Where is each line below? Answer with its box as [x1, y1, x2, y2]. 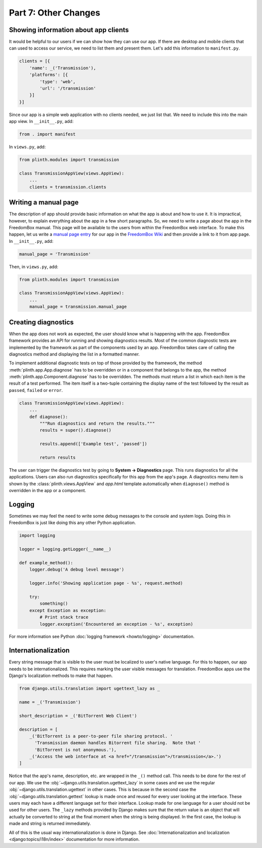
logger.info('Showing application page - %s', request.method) [29, 580, 183, 586]
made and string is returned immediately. [9, 821, 91, 827]
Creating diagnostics [9, 318, 74, 326]
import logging [19, 533, 55, 539]
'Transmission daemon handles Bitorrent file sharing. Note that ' [34, 740, 201, 746]
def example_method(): [19, 560, 73, 565]
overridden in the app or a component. [9, 488, 86, 493]
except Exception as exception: [29, 608, 107, 613]
